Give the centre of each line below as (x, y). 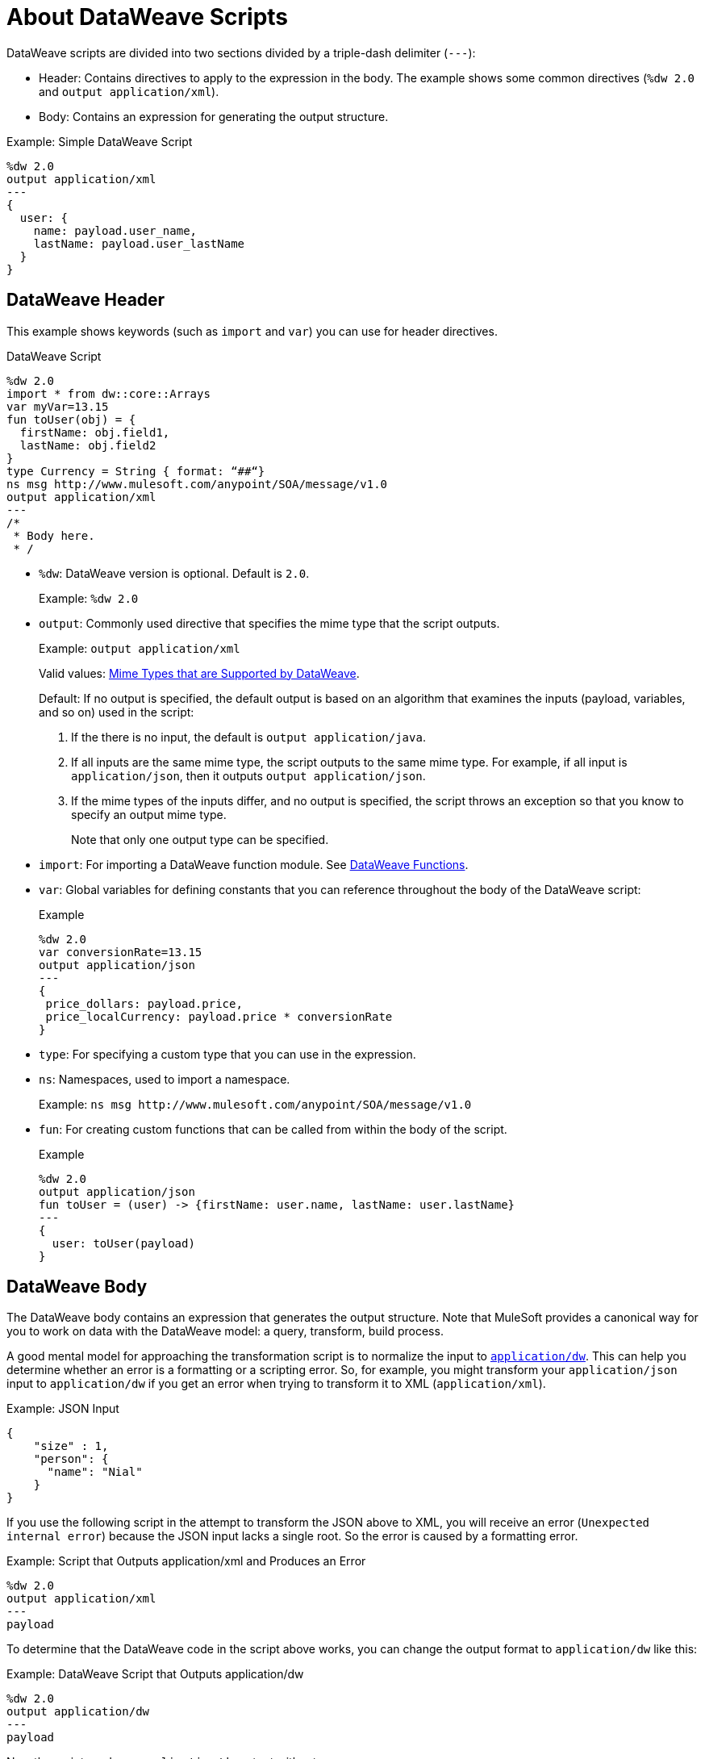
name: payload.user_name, (115, 230)
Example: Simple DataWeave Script (100, 141)
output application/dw (78, 1712)
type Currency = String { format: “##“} (136, 471)
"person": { (71, 1459)
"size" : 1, (71, 1446)
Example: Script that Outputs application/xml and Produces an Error (186, 1561)
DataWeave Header (86, 300)
